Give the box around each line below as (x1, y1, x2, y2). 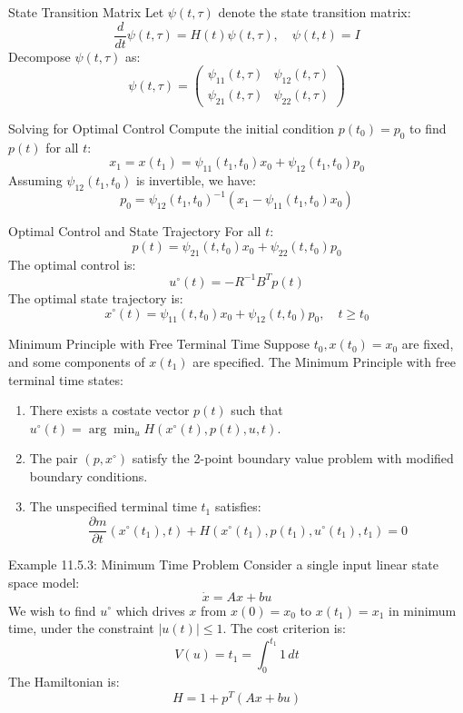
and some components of (8, 352, 145, 371)
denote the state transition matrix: (218, 3, 411, 21)
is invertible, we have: (135, 171, 256, 190)
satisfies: (214, 497, 261, 516)
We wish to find (8, 600, 96, 619)
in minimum (388, 600, 457, 619)
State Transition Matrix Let (8, 3, 164, 21)
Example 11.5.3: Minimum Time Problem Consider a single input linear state (8, 555, 439, 574)
